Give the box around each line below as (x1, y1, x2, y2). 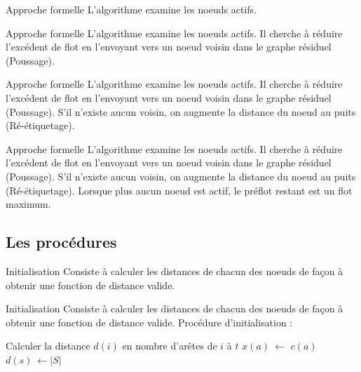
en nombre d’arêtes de (122, 338, 217, 353)
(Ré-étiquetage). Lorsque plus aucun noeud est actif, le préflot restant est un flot (6, 182, 353, 197)
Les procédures (6, 231, 117, 253)
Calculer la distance (6, 338, 90, 353)
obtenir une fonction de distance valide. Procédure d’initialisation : (6, 314, 293, 329)
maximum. (6, 197, 51, 211)
